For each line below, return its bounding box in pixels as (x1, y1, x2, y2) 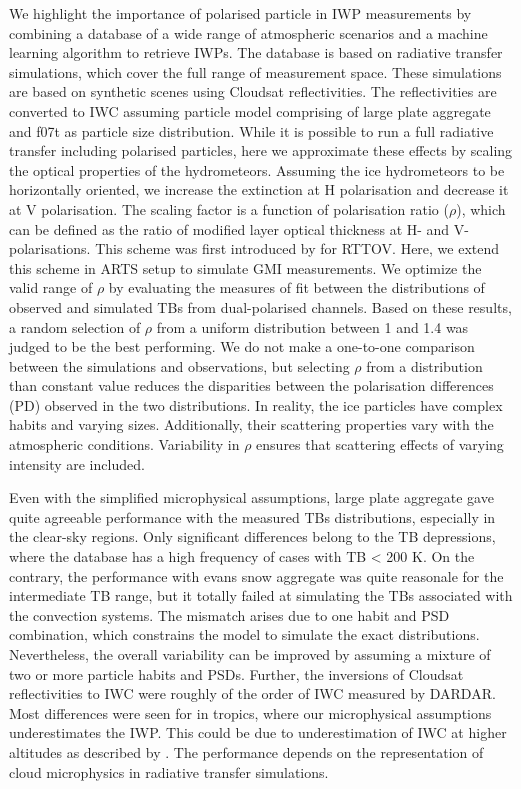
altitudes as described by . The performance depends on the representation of (9, 741, 484, 762)
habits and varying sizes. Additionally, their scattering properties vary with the (9, 414, 494, 435)
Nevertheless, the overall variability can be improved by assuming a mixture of (9, 644, 491, 664)
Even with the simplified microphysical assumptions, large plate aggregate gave (9, 487, 494, 508)
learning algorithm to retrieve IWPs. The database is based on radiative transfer (9, 42, 503, 63)
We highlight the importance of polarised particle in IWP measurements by (9, 3, 472, 23)
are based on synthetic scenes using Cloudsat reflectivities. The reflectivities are (9, 81, 497, 102)
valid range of (9, 277, 93, 298)
